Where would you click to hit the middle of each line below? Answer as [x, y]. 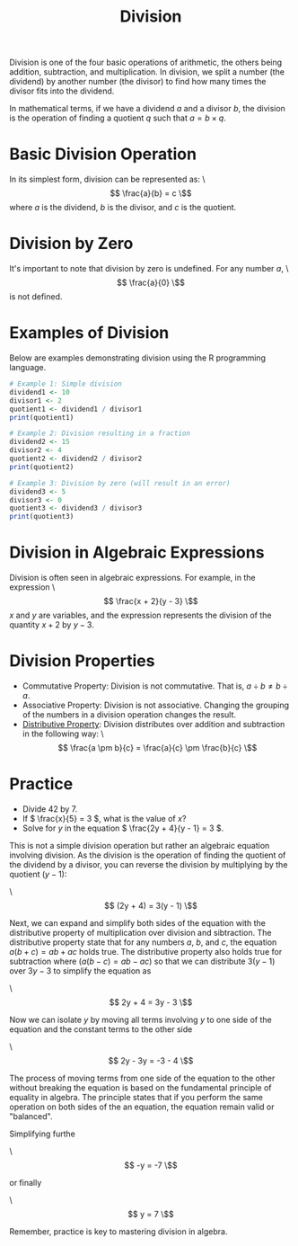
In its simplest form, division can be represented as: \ [107, 179]
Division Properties [82, 661]
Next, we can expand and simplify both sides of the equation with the [138, 922]
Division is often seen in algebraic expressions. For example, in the [132, 578]
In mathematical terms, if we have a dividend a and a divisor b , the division [147, 109]
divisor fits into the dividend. [62, 91]
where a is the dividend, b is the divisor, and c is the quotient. [123, 208]
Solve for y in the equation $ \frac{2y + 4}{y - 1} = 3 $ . [123, 828]
